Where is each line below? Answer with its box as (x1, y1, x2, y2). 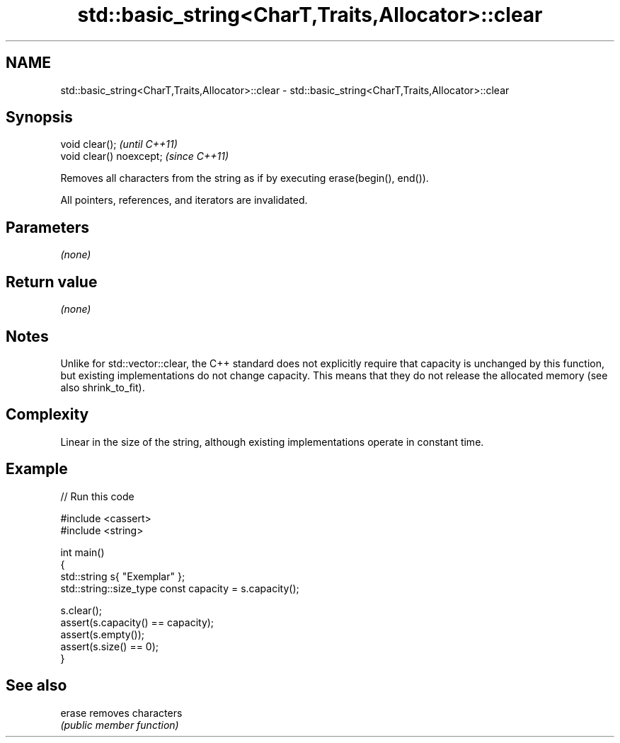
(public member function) (60, 718, 179, 731)
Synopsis (6, 108, 73, 127)
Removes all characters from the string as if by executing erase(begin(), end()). (60, 172, 429, 185)
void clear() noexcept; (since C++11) (60, 150, 229, 163)
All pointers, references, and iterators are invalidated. (60, 194, 308, 207)
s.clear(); (60, 604, 103, 616)
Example (6, 460, 68, 478)
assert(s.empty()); (60, 628, 145, 640)
